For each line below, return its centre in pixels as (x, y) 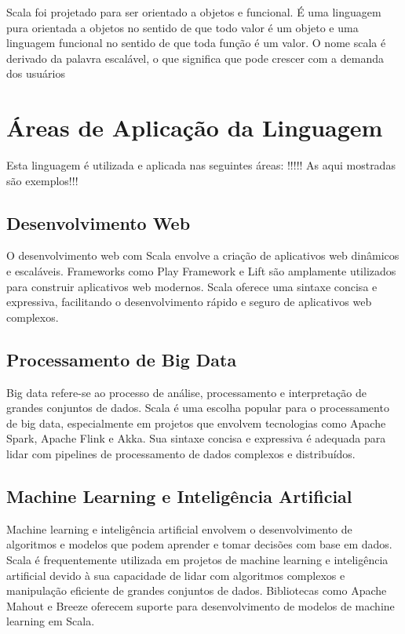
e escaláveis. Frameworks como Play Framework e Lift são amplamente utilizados (201, 271)
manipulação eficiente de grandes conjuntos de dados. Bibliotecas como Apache (197, 590)
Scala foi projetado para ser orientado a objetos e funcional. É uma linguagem (194, 12)
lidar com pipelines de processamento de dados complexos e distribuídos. (181, 454)
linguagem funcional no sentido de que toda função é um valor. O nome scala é (196, 43)
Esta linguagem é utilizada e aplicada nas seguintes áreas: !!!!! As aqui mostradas (201, 165)
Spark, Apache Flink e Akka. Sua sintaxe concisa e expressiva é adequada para (196, 438)
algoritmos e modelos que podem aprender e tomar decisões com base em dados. (199, 544)
